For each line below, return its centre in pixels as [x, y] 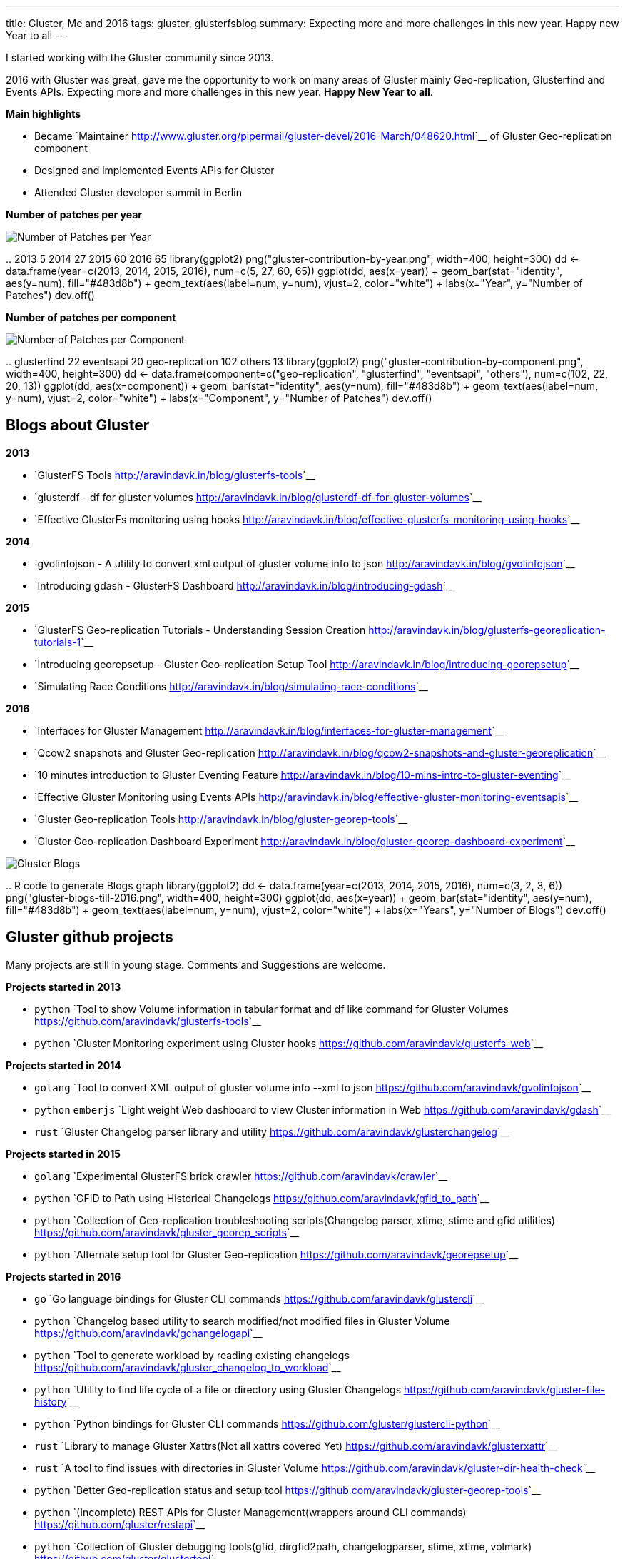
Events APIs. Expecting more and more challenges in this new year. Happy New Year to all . [219, 92]
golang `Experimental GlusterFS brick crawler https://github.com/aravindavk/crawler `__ [241, 1176]
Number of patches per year [74, 215]
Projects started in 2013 [63, 987]
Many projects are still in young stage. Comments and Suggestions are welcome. [196, 964]
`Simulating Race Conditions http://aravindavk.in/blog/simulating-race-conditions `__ [231, 686]
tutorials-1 [58, 642]
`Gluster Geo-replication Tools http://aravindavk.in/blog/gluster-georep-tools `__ [221, 819]
